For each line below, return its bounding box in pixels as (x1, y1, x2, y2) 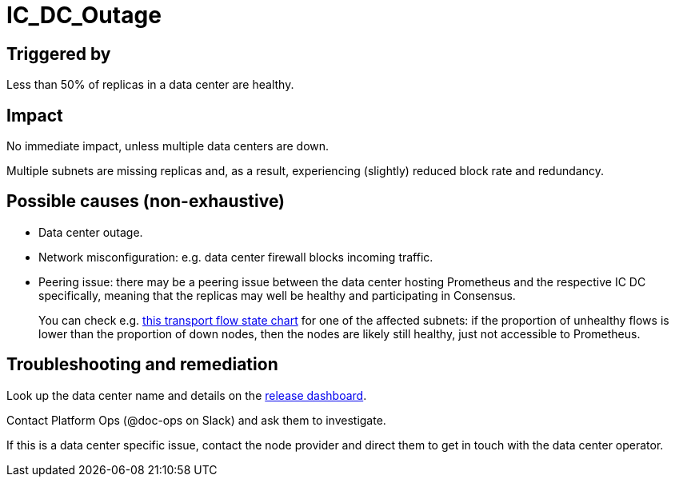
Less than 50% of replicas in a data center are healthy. (6, 78, 294, 92)
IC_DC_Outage (6, 2, 162, 29)
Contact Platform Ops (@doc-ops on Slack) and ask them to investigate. (6, 413, 386, 427)
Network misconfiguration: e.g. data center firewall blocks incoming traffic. (38, 249, 433, 264)
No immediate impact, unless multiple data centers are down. (6, 139, 330, 154)
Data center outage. (38, 225, 143, 239)
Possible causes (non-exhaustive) (6, 191, 286, 212)
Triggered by (6, 43, 111, 64)
